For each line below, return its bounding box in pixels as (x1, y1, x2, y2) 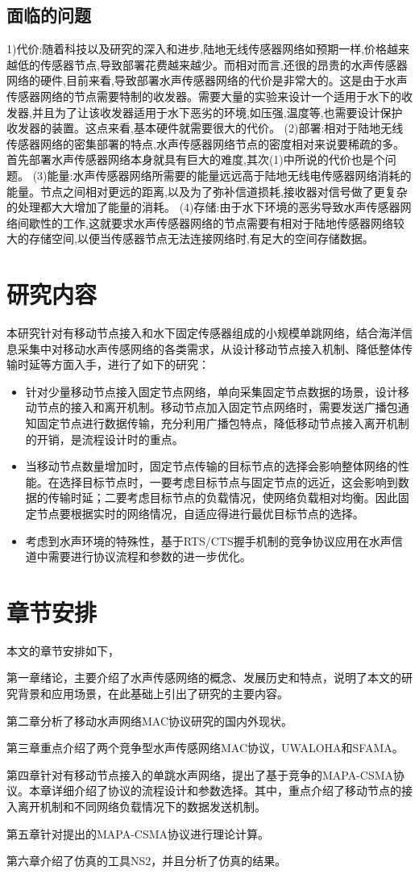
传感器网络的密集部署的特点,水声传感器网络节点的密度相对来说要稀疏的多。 (6, 135, 404, 152)
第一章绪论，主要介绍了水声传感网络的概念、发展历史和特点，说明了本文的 (6, 669, 401, 686)
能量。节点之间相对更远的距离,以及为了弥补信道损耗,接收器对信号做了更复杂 (6, 182, 408, 199)
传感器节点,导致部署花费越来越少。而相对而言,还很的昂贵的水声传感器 (39, 56, 408, 73)
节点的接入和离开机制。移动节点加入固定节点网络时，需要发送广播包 (36, 399, 398, 416)
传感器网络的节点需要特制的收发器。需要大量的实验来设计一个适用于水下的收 (6, 87, 413, 104)
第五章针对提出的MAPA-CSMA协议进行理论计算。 (6, 825, 270, 842)
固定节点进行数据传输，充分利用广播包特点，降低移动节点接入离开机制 (36, 415, 409, 432)
